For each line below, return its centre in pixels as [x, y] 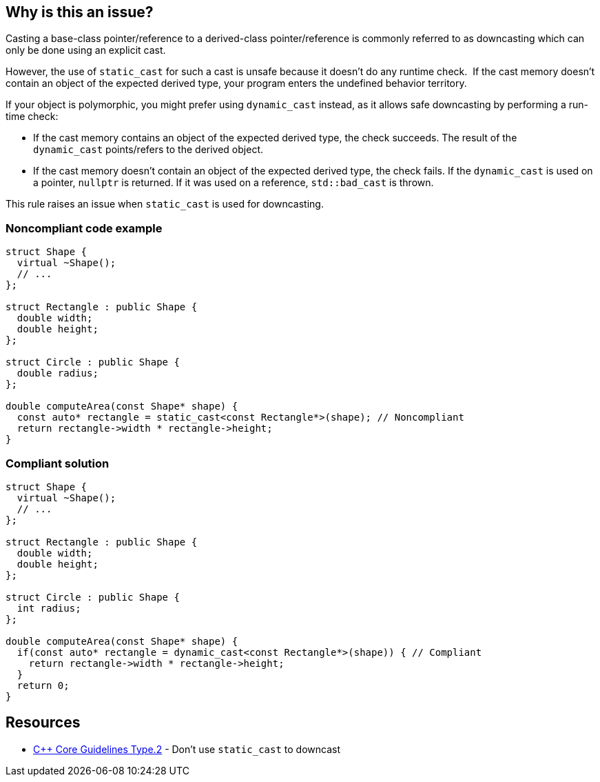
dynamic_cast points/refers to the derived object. [148, 150]
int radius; [49, 608]
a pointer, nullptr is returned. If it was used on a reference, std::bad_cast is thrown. [234, 183]
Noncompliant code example [84, 228]
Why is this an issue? [80, 12]
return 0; [43, 685]
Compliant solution [58, 463]
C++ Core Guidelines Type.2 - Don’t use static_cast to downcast [187, 749]
